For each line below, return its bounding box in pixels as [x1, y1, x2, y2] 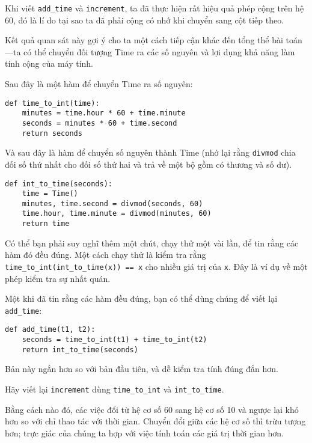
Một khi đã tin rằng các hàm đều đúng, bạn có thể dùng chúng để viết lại [5, 292, 278, 305]
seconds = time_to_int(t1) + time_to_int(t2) [22, 335, 207, 344]
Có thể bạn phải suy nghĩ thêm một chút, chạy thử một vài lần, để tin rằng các [5, 236, 299, 249]
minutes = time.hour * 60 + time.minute [22, 109, 186, 118]
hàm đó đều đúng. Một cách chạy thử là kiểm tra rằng [5, 248, 206, 261]
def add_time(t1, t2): [5, 325, 96, 334]
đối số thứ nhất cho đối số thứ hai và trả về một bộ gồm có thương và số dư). [5, 157, 292, 170]
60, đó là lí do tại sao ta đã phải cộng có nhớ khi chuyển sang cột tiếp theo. [5, 13, 284, 26]
